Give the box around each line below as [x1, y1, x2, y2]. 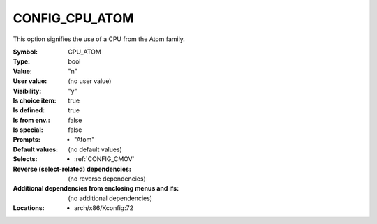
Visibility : [13, 87, 42, 95]
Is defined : [13, 106, 45, 114]
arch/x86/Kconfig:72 [74, 204, 134, 212]
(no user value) [68, 77, 112, 85]
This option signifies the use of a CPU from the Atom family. [13, 35, 185, 43]
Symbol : [13, 47, 38, 56]
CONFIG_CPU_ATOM [13, 10, 134, 26]
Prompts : [13, 135, 41, 144]
